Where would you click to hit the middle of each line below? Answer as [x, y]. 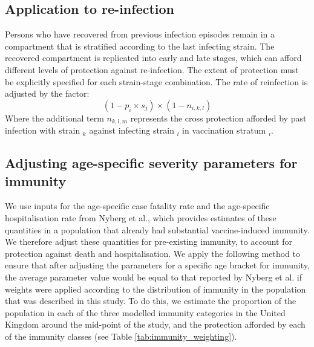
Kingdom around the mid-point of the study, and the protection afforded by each [155, 324]
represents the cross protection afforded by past [218, 118]
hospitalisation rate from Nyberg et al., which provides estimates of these [141, 218]
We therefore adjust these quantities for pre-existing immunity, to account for [149, 242]
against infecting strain [132, 130]
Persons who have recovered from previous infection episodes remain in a [140, 34]
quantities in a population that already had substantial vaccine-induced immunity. [157, 229]
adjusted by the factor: [47, 93]
